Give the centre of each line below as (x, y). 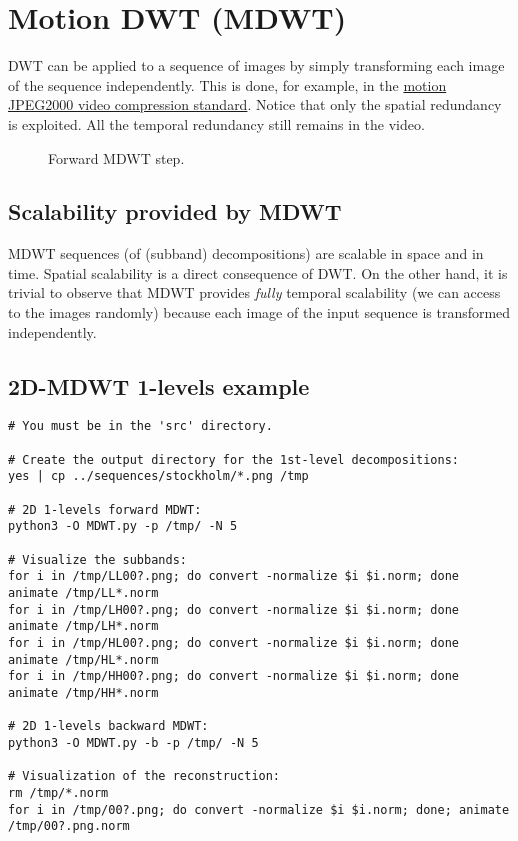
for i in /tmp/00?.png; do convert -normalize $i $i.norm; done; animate (259, 809)
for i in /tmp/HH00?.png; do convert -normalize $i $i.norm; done (234, 676)
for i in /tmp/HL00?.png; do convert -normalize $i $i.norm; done (234, 643)
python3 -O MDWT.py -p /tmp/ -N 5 (123, 526)
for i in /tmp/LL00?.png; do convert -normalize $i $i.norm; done (234, 576)
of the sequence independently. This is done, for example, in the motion (227, 84)
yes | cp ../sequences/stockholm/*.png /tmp (158, 476)
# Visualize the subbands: (97, 559)
